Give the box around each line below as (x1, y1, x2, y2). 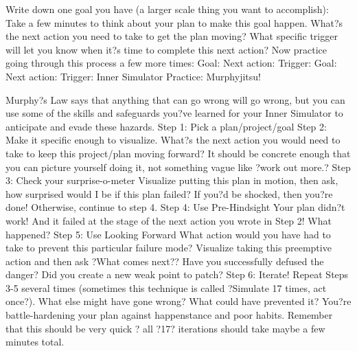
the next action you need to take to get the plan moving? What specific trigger (5, 29, 338, 43)
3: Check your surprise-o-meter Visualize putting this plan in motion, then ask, (5, 173, 338, 188)
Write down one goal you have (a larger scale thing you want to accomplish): (5, 2, 329, 16)
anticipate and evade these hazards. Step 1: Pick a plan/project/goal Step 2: (5, 119, 327, 133)
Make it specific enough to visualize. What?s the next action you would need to (5, 133, 341, 147)
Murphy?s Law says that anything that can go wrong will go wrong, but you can (5, 92, 345, 106)
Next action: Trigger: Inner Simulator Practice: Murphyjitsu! (5, 69, 261, 83)
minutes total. (5, 335, 65, 349)
